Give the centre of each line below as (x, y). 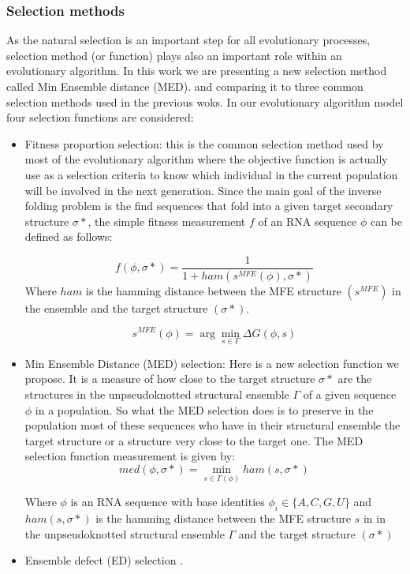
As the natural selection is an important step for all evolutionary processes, (188, 40)
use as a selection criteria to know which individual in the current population (211, 174)
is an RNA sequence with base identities (168, 502)
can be (386, 221)
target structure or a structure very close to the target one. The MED (194, 440)
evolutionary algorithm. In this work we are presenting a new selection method (197, 71)
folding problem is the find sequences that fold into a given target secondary (209, 206)
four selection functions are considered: (100, 117)
